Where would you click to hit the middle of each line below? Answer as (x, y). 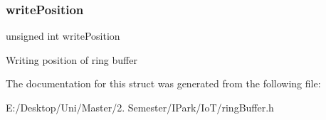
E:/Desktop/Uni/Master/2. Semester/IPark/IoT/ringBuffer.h (140, 107)
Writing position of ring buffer (72, 59)
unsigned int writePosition (63, 36)
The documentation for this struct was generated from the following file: (163, 83)
